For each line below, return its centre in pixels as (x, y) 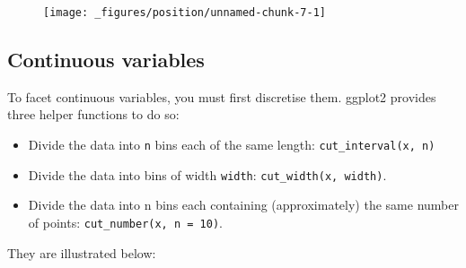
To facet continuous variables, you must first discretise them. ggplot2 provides (222, 96)
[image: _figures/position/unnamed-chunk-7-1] (185, 13)
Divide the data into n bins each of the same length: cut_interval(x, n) (232, 145)
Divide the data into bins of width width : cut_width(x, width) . (207, 174)
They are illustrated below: (82, 252)
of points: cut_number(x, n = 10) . (125, 222)
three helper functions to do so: (93, 114)
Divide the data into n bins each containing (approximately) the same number (243, 205)
